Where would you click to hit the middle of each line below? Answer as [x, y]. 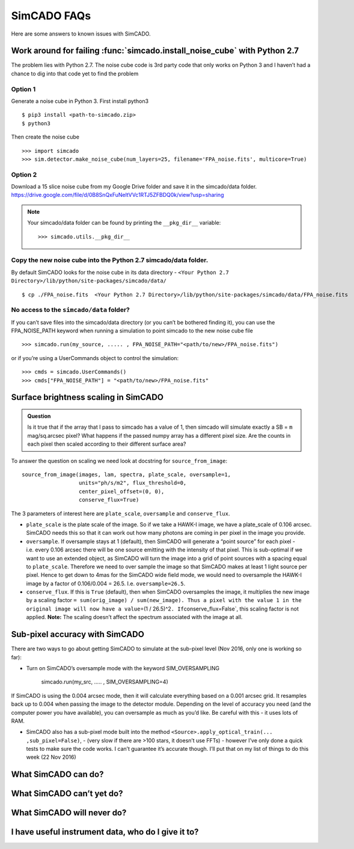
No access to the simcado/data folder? [71, 310]
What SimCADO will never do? [69, 813]
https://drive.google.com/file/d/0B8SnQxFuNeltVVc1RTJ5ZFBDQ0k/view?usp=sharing [117, 195]
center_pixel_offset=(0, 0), [121, 491]
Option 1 [23, 89]
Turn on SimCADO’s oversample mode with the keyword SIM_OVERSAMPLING [123, 668]
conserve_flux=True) [109, 500]
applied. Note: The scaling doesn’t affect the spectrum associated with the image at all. [134, 617]
